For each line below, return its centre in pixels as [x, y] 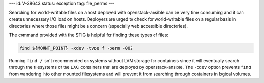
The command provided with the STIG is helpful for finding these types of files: [89, 35]
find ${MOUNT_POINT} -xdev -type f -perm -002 [76, 48]
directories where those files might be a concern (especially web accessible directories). [99, 26]
